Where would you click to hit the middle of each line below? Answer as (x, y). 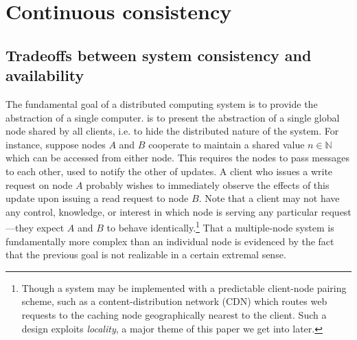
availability (45, 75)
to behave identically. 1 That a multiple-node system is (220, 226)
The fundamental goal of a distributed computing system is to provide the (162, 103)
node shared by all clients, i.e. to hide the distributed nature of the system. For (172, 131)
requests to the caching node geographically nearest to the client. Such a (174, 314)
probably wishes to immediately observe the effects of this (208, 184)
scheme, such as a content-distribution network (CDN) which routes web (174, 301)
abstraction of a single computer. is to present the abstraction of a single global (173, 117)
